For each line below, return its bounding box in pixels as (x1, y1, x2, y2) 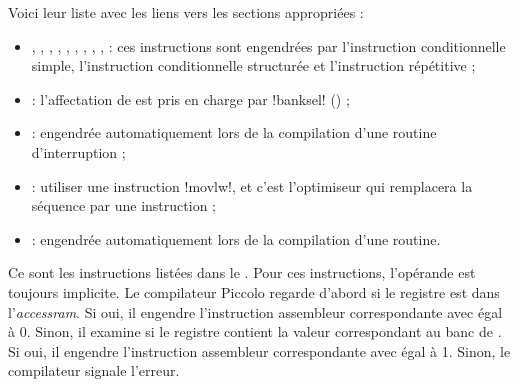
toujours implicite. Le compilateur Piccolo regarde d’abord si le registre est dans (8, 281, 500, 302)
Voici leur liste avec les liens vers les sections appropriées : (8, 2, 364, 22)
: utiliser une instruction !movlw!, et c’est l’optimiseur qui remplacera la (31, 175, 473, 196)
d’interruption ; (31, 141, 126, 162)
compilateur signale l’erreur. (8, 360, 180, 381)
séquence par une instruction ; (31, 195, 216, 216)
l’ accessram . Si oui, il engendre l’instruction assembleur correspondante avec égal (8, 301, 503, 322)
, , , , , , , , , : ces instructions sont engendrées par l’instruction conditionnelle (31, 35, 506, 56)
